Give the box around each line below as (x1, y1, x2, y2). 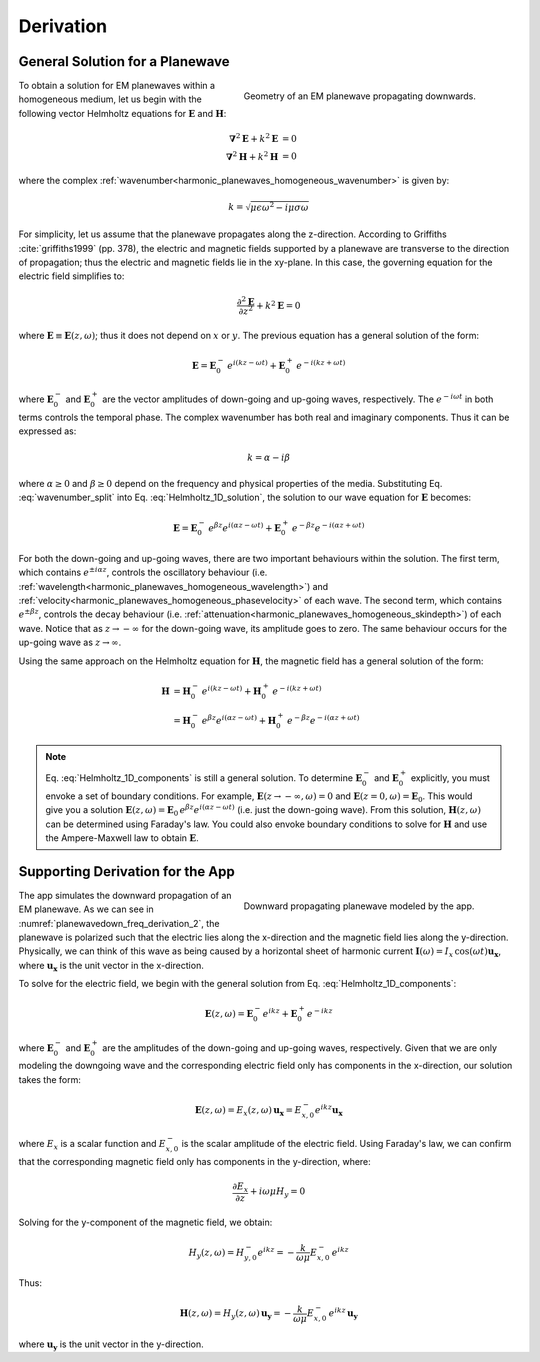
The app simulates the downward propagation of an (18, 889, 232, 901)
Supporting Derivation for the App (18, 863, 235, 880)
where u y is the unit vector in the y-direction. (18, 1338, 204, 1352)
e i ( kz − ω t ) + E (226, 358, 286, 371)
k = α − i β (246, 451, 291, 463)
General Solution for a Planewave (18, 53, 230, 70)
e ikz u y (328, 1306, 359, 1322)
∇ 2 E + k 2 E (228, 131, 279, 144)
